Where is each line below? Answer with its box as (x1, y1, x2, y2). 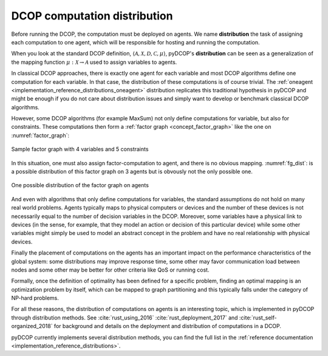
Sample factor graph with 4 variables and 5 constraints (11, 146, 149, 153)
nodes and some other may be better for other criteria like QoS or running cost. (11, 266, 210, 273)
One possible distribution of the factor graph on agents (11, 182, 149, 189)
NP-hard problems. (11, 295, 59, 302)
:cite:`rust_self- (239, 313, 277, 321)
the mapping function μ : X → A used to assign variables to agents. (11, 58, 177, 66)
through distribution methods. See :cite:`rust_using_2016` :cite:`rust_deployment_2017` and (11, 313, 238, 321)
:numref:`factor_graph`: (11, 131, 70, 139)
